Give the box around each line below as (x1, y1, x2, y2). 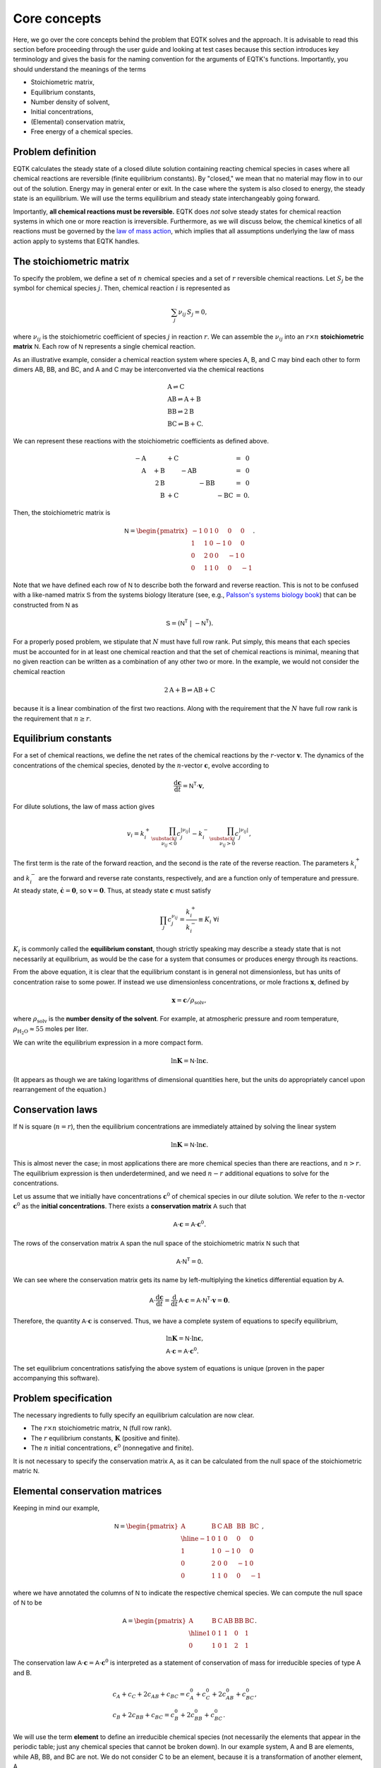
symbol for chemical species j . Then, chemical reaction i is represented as (13, 284, 231, 292)
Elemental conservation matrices (13, 1485, 162, 1497)
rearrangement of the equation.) (13, 1085, 107, 1093)
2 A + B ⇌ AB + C (164, 686, 215, 694)
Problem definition (13, 146, 97, 158)
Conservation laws (13, 1103, 98, 1115)
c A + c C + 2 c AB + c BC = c (112, 1690, 190, 1700)
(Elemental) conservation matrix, (30, 117, 126, 126)
